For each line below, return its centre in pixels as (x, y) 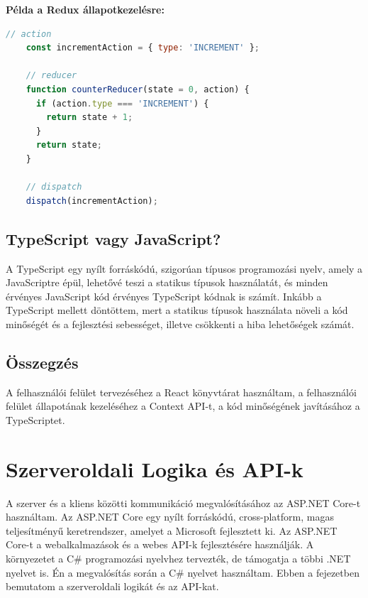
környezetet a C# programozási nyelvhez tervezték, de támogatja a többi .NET (178, 558)
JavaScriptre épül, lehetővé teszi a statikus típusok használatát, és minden (167, 282)
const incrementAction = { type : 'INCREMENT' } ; (143, 48)
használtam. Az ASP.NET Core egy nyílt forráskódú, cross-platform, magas (170, 517)
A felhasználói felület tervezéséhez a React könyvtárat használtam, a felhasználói (181, 392)
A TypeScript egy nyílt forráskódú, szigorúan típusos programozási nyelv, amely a (184, 268)
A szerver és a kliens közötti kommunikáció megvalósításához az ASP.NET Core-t (183, 502)
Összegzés (42, 362)
